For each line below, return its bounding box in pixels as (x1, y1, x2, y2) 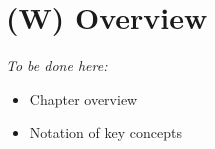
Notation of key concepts (29, 122, 182, 143)
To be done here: (6, 55, 108, 76)
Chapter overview (29, 88, 138, 109)
